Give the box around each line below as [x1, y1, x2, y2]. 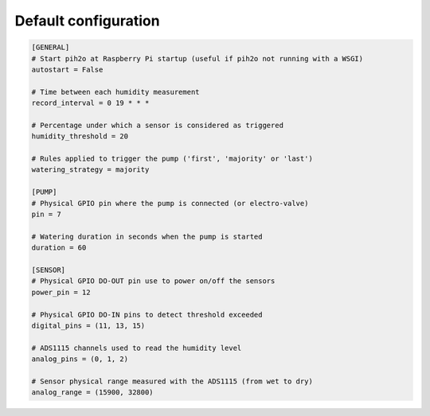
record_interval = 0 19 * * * [31, 99, 150, 107]
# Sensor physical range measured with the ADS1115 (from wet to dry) [31, 376, 314, 386]
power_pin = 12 [31, 287, 91, 297]
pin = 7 [31, 210, 61, 219]
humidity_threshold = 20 [31, 132, 129, 141]
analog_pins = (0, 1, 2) [31, 355, 129, 364]
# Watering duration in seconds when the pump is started [31, 231, 263, 241]
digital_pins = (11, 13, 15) [31, 321, 146, 330]
